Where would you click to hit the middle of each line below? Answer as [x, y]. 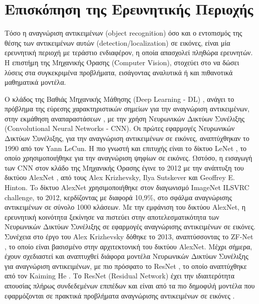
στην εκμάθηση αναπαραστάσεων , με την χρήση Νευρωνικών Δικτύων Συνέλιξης [125, 118]
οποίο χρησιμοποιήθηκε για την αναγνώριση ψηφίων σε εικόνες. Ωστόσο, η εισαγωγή [128, 158]
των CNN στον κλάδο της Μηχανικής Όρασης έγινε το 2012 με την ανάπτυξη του [124, 167]
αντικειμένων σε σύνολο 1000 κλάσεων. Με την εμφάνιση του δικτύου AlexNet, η [125, 207]
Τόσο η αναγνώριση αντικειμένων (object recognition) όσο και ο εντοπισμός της [123, 33]
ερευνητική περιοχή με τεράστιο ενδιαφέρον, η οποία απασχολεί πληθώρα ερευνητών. [129, 52]
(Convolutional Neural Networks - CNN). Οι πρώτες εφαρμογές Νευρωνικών [120, 128]
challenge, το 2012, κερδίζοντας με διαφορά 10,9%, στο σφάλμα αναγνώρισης [118, 197]
